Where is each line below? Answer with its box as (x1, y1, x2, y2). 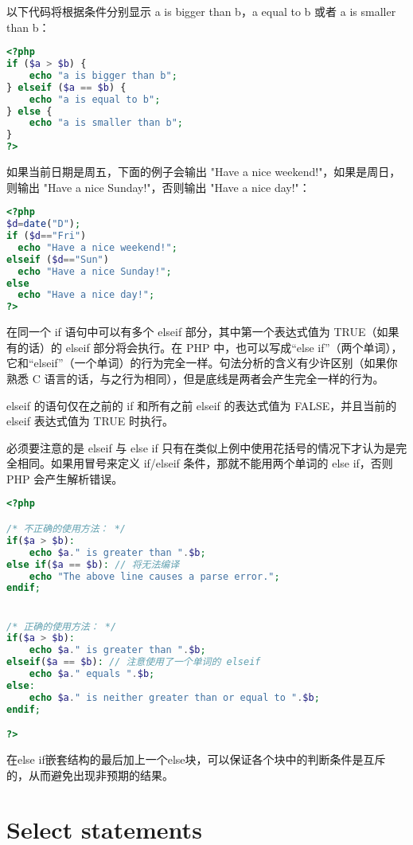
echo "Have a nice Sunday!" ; (18, 265, 172, 277)
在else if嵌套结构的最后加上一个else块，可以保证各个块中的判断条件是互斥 (6, 751, 386, 768)
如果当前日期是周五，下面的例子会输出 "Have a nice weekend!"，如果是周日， (6, 163, 401, 180)
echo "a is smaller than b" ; (29, 117, 183, 129)
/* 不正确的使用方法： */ (6, 523, 126, 534)
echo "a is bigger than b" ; (29, 69, 177, 81)
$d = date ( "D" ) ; (6, 218, 81, 230)
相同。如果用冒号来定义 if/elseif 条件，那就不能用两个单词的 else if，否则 (17, 455, 393, 471)
